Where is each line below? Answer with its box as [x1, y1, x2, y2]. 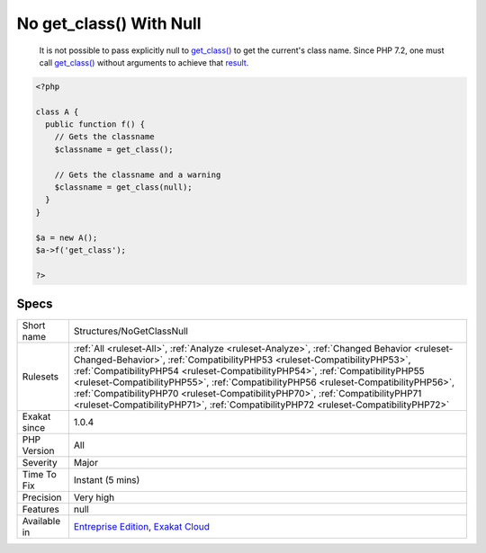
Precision [22, 491, 62, 504]
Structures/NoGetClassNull [73, 325, 189, 337]
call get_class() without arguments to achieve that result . [39, 57, 249, 67]
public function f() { [45, 120, 146, 129]
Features [22, 504, 60, 516]
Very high [73, 491, 115, 504]
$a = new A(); [35, 232, 98, 243]
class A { [35, 106, 79, 117]
